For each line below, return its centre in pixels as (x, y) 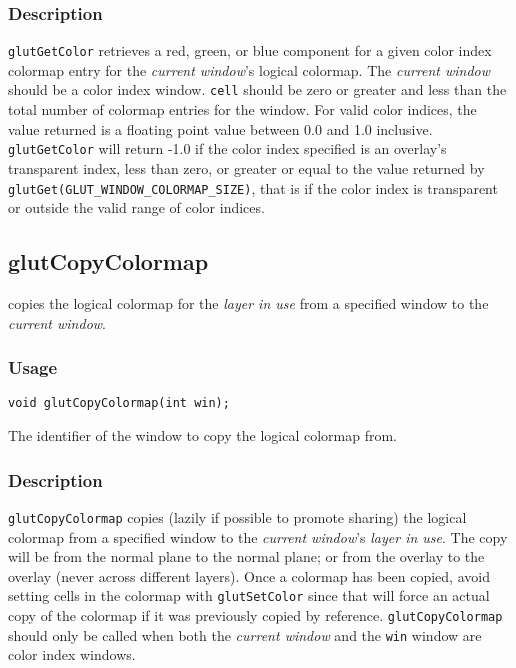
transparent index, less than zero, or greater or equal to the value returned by (246, 167)
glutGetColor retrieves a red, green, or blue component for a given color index (250, 50)
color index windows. (72, 654)
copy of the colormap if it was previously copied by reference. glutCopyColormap (255, 615)
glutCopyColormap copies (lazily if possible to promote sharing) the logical (237, 516)
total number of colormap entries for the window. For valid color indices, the (242, 109)
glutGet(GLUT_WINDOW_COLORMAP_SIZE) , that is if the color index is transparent (253, 187)
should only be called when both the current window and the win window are (245, 634)
